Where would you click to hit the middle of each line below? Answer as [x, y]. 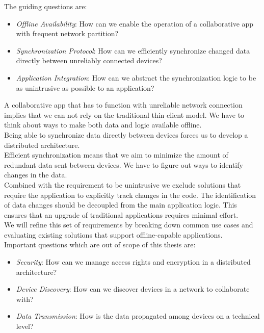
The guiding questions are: [46, 6]
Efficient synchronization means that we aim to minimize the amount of [116, 155]
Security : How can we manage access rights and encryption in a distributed [133, 262]
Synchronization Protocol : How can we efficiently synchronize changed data [133, 50]
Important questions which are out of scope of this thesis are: [100, 245]
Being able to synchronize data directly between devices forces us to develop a [126, 134]
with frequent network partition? [67, 33]
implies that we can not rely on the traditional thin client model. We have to [124, 114]
